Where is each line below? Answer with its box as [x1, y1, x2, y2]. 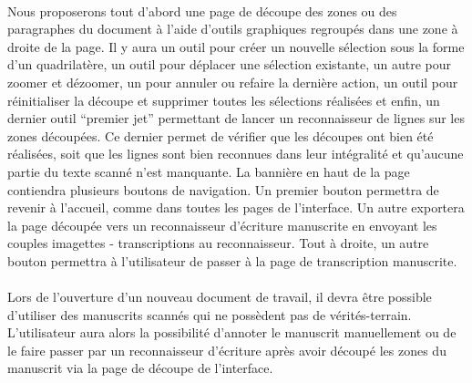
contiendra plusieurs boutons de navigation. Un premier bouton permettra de [7, 180, 439, 199]
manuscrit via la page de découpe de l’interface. [7, 358, 273, 378]
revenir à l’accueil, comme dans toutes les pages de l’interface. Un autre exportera [7, 198, 465, 217]
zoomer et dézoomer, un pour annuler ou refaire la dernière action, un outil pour [7, 72, 458, 91]
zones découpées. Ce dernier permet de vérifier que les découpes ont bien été [7, 126, 434, 145]
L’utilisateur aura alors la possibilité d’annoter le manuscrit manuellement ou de [7, 323, 457, 342]
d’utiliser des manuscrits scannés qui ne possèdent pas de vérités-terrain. [7, 305, 412, 324]
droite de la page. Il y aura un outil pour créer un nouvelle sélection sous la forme [7, 36, 465, 56]
